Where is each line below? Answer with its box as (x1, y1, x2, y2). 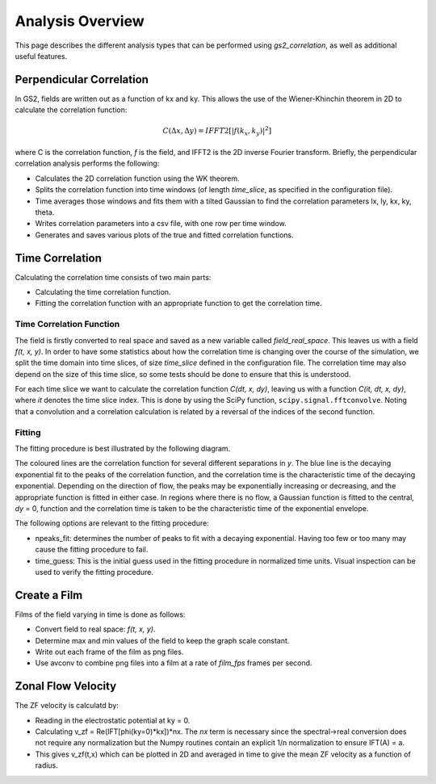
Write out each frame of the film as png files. (35, 647, 184, 656)
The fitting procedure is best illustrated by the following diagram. (15, 444, 231, 454)
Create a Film (15, 588, 83, 602)
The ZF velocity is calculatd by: (15, 701, 119, 711)
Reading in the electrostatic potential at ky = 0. (35, 715, 191, 725)
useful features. (15, 51, 68, 61)
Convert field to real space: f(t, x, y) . (35, 624, 156, 634)
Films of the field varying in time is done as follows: (15, 610, 186, 619)
